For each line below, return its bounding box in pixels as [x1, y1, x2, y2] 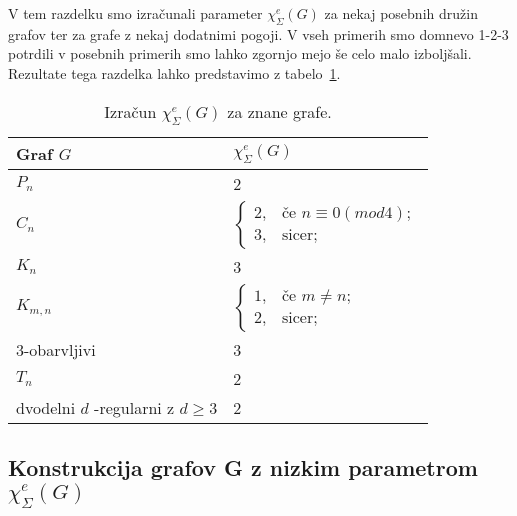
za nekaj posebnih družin [324, 3, 478, 23]
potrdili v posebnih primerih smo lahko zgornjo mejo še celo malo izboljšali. [8, 43, 472, 64]
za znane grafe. [227, 99, 332, 123]
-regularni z [94, 395, 175, 419]
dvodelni [16, 395, 76, 419]
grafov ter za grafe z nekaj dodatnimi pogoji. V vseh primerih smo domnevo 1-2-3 [8, 23, 509, 44]
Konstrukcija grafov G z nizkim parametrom [8, 452, 478, 483]
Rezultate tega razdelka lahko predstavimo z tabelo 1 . [8, 62, 341, 83]
